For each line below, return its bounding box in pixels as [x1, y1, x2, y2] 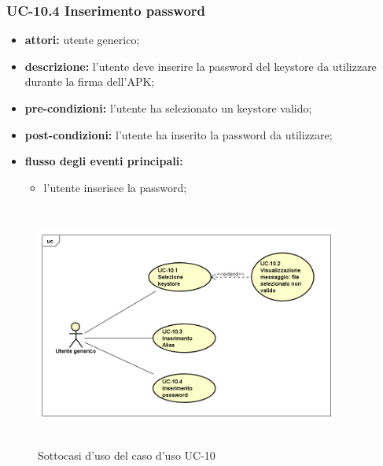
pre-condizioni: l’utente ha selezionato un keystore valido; [24, 100, 312, 116]
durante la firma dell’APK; [24, 73, 155, 90]
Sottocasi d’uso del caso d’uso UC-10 [38, 447, 215, 464]
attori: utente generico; [24, 31, 140, 48]
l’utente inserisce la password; [43, 179, 187, 195]
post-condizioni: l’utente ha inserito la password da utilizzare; [24, 126, 333, 142]
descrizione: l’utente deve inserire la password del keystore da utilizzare [24, 57, 377, 74]
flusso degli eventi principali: [24, 153, 183, 169]
